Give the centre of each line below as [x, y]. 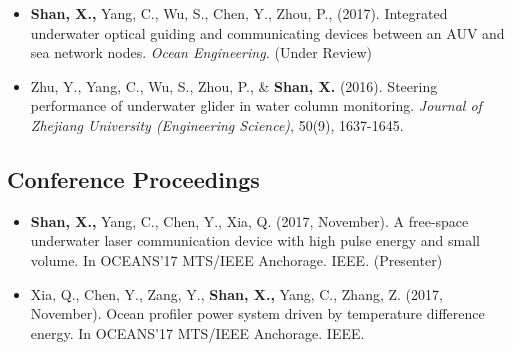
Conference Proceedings [133, 178]
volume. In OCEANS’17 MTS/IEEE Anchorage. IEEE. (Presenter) [236, 259]
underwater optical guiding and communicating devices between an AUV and [267, 32]
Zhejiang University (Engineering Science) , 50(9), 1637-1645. [217, 124]
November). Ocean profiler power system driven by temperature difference [257, 313]
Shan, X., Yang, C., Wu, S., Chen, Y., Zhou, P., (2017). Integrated [239, 13]
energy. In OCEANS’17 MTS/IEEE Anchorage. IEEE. [197, 332]
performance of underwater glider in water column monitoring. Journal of [256, 105]
